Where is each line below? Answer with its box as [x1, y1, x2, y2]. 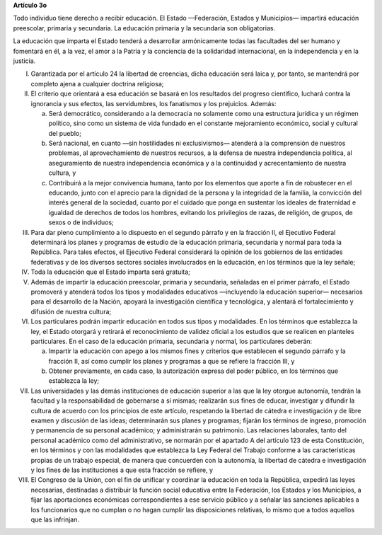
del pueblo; [48, 129, 81, 137]
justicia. [13, 57, 36, 65]
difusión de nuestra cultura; [30, 307, 112, 316]
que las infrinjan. [30, 515, 79, 524]
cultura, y [48, 168, 76, 177]
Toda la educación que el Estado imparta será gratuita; [30, 267, 191, 276]
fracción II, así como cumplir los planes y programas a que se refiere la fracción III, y [48, 357, 295, 365]
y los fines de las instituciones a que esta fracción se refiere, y [30, 466, 214, 474]
